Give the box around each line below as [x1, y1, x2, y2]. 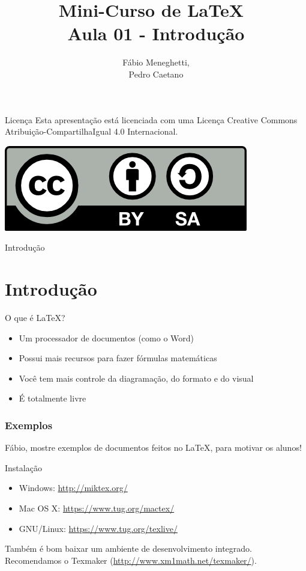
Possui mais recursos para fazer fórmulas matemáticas [19, 352, 217, 364]
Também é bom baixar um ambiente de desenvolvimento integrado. [5, 542, 252, 555]
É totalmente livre [19, 392, 86, 405]
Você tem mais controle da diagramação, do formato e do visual [19, 371, 254, 384]
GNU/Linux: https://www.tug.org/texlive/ [19, 522, 178, 534]
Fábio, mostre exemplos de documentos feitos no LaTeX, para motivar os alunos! [5, 441, 302, 454]
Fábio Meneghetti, [122, 56, 190, 69]
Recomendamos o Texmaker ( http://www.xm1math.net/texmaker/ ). [5, 554, 257, 566]
